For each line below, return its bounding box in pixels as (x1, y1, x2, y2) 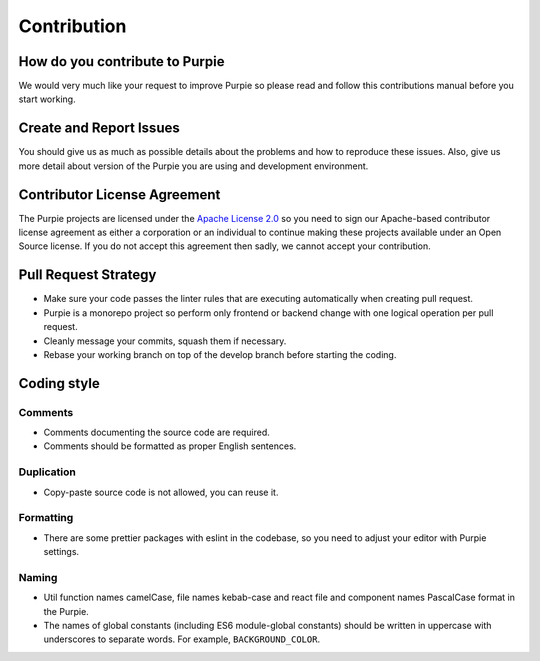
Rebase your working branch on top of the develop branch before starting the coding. (43, 348, 397, 360)
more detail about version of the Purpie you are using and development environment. (18, 160, 369, 172)
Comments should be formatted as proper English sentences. (43, 440, 297, 452)
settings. (43, 546, 80, 558)
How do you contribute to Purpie (18, 53, 225, 70)
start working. (18, 93, 76, 105)
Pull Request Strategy (18, 266, 157, 284)
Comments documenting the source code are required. (43, 426, 270, 439)
